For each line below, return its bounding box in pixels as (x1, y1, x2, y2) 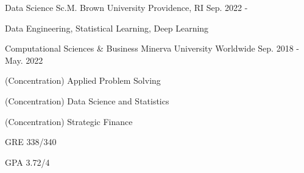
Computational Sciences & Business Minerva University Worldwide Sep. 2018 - (5, 42, 299, 55)
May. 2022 (5, 53, 43, 66)
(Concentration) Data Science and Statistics (5, 94, 169, 107)
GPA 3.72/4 (5, 155, 50, 168)
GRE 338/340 (5, 135, 57, 148)
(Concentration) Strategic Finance (5, 115, 133, 127)
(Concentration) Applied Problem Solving (5, 74, 161, 87)
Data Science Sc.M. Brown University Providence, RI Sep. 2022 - (5, 1, 248, 13)
